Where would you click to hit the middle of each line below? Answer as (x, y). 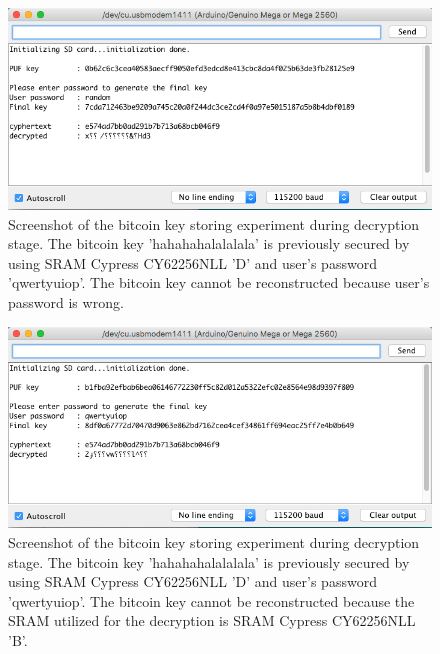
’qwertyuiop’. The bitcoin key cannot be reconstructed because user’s (219, 282)
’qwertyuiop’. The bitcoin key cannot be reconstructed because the (211, 600)
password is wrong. (66, 302)
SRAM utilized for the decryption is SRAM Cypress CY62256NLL (212, 620)
